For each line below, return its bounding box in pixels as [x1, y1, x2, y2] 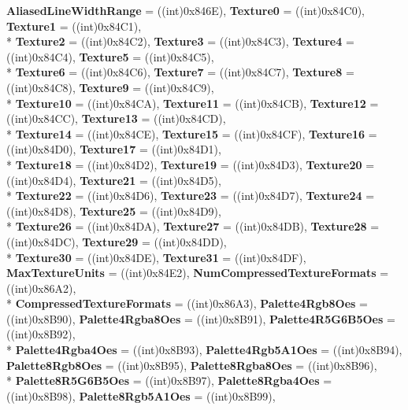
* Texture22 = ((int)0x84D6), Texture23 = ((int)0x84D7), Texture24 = [6, 187, 375, 204]
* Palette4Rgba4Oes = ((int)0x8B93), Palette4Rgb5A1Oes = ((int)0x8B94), [6, 342, 402, 358]
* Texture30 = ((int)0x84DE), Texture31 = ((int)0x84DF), [6, 249, 306, 265]
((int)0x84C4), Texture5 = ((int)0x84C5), [6, 48, 214, 65]
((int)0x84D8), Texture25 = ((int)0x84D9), [6, 202, 221, 219]
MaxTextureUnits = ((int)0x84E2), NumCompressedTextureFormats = [6, 264, 389, 281]
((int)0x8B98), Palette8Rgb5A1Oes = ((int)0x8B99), [6, 387, 276, 404]
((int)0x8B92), [6, 326, 76, 342]
